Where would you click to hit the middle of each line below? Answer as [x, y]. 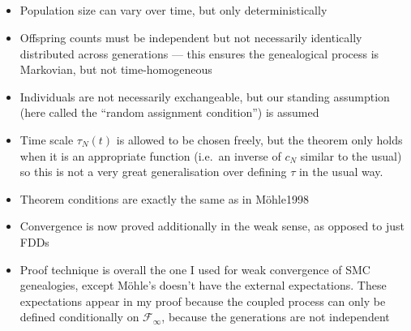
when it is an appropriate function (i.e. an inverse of [150, 155]
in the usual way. [341, 172]
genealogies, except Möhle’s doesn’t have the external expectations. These [203, 285]
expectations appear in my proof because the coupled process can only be [203, 301]
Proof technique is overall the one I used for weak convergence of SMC [195, 269]
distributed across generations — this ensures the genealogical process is [199, 53]
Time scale [47, 139]
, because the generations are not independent [276, 317]
